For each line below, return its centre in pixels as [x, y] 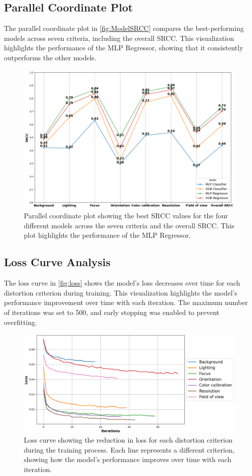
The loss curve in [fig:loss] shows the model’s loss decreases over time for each [122, 283]
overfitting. [21, 322]
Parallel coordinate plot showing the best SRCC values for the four [126, 216]
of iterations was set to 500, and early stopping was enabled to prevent [112, 312]
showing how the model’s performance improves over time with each [128, 459]
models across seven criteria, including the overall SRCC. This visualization [119, 38]
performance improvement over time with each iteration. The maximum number [126, 302]
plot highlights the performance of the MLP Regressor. [107, 235]
